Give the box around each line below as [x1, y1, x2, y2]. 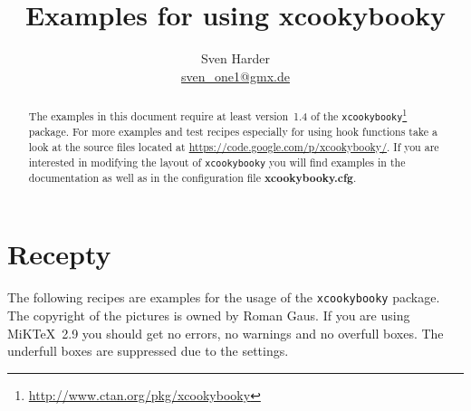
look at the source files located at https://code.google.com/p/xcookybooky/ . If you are [28, 139, 439, 154]
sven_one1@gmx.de [181, 66, 290, 85]
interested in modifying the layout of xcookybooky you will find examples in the [28, 154, 406, 169]
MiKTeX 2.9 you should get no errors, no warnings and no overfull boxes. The [7, 323, 444, 342]
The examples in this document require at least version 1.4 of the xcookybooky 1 [28, 106, 408, 124]
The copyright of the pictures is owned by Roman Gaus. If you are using [7, 305, 410, 324]
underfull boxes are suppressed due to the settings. [7, 341, 289, 360]
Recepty [7, 235, 111, 272]
